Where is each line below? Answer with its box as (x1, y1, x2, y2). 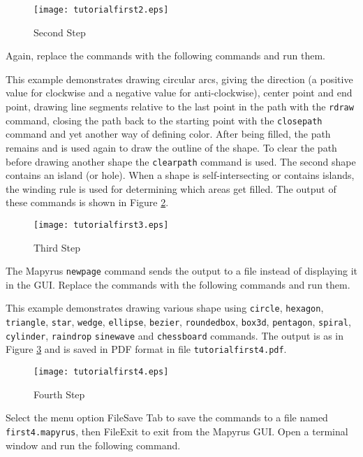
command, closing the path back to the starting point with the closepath (6, 113, 323, 127)
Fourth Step (34, 386, 85, 401)
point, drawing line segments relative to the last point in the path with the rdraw (6, 99, 354, 114)
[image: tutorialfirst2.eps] (34, 5, 169, 15)
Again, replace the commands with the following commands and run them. (6, 48, 325, 63)
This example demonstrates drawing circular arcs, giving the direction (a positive (6, 71, 353, 86)
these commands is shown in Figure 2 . (6, 195, 169, 210)
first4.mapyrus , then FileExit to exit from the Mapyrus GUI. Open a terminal (6, 423, 348, 438)
